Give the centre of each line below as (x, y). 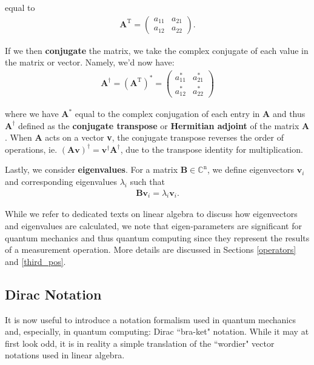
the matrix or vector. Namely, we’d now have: (90, 62)
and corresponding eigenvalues (61, 181)
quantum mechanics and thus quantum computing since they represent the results (157, 237)
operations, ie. (31, 149)
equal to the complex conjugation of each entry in (167, 114)
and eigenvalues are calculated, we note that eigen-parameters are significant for (153, 226)
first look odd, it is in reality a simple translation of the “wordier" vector (140, 343)
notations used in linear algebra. (65, 355)
